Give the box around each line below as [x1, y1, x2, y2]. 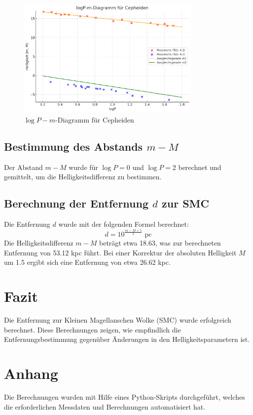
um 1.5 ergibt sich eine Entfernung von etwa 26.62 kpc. [4, 257, 171, 267]
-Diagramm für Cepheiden [55, 114, 134, 124]
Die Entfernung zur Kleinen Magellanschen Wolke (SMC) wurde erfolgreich [4, 315, 231, 325]
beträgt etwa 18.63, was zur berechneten [99, 238, 221, 248]
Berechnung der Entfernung [4, 196, 148, 211]
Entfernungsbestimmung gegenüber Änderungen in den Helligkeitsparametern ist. [4, 334, 250, 344]
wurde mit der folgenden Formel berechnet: [58, 219, 189, 229]
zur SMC [162, 196, 209, 211]
